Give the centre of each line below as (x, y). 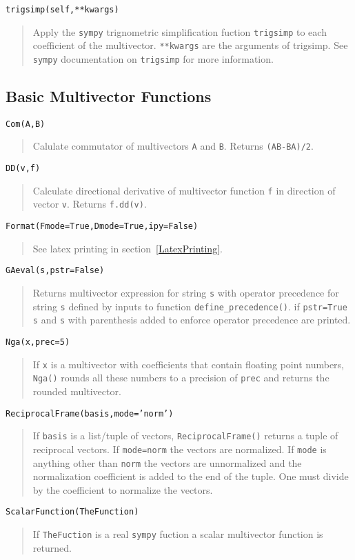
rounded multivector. (77, 391)
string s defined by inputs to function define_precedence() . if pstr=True (190, 306)
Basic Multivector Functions (109, 96)
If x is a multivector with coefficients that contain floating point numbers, (188, 364)
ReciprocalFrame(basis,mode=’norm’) (90, 413)
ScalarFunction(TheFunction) (72, 512)
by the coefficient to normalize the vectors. (123, 489)
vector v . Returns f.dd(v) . (90, 204)
